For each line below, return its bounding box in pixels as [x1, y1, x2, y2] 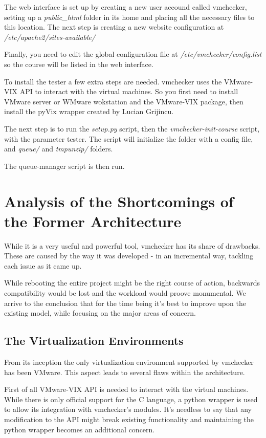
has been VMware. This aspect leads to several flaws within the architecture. [4, 366, 245, 377]
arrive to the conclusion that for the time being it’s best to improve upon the [4, 297, 246, 308]
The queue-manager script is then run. [4, 160, 125, 171]
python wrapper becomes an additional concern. [4, 424, 155, 434]
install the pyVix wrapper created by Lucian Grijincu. [4, 106, 174, 117]
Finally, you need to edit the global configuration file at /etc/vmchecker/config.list [4, 49, 262, 59]
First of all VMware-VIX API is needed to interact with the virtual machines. [4, 384, 249, 395]
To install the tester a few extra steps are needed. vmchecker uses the [4, 76, 222, 86]
